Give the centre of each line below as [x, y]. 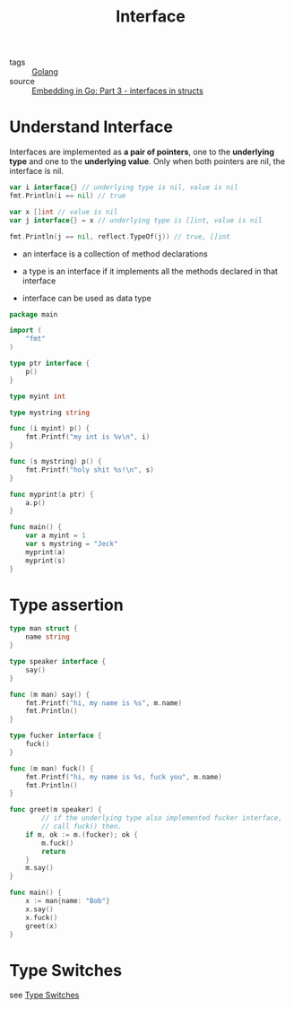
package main [34, 314]
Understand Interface [91, 127]
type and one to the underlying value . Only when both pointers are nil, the [147, 161]
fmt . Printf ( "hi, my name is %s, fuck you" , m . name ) [124, 777]
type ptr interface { [50, 363]
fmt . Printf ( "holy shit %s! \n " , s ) [90, 470]
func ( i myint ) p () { [50, 429]
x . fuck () [42, 918]
